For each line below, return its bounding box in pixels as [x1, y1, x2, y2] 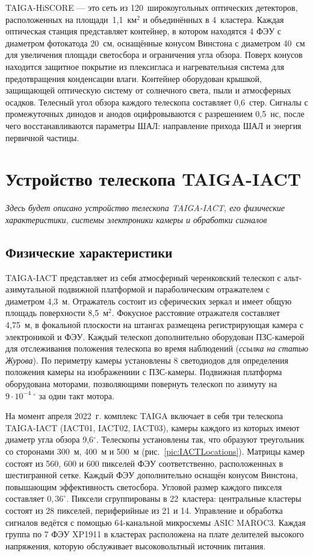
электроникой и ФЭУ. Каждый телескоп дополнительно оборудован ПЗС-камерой [5, 330, 305, 343]
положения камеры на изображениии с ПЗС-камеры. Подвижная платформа [5, 365, 282, 378]
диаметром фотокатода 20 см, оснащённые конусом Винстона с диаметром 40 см [5, 36, 305, 49]
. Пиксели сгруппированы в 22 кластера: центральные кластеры [66, 492, 302, 505]
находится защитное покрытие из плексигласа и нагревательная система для [5, 60, 284, 72]
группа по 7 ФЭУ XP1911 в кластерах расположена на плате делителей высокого [5, 528, 304, 540]
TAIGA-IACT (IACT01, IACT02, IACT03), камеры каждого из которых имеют [5, 421, 300, 434]
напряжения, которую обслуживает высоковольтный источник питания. [5, 539, 266, 552]
